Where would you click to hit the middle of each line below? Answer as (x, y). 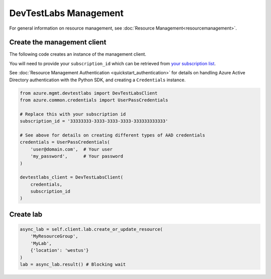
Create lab (26, 214)
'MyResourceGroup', (54, 236)
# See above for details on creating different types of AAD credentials (112, 135)
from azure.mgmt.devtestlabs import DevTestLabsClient (89, 93)
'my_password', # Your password (77, 156)
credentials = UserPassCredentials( (65, 142)
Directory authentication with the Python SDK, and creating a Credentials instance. (97, 80)
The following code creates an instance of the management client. (78, 54)
